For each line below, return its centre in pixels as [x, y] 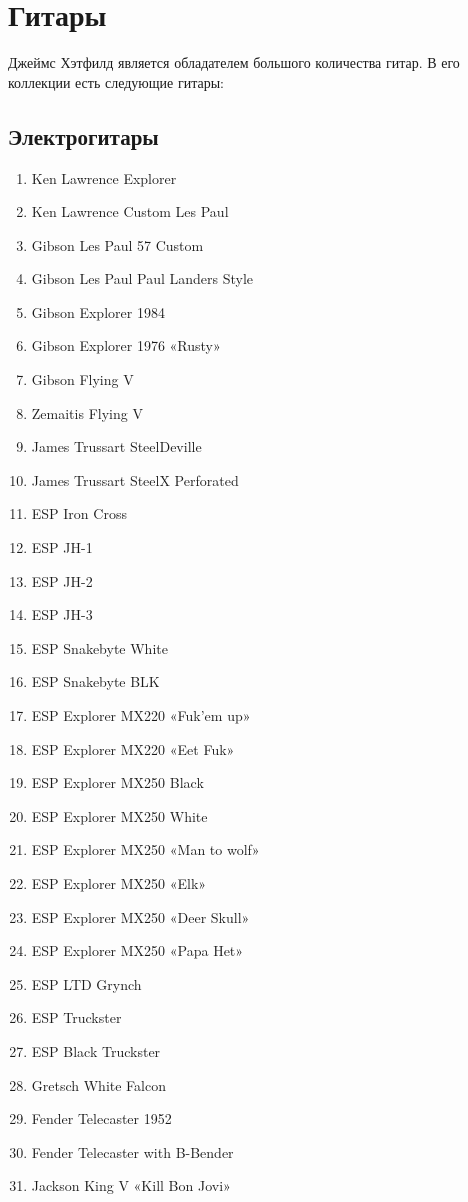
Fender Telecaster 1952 [101, 1118]
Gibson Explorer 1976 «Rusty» [126, 345]
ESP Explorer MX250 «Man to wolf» [145, 849]
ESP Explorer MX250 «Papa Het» [137, 950]
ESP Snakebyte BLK [95, 681]
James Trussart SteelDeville [116, 446]
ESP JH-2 [62, 580]
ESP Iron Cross [79, 513]
